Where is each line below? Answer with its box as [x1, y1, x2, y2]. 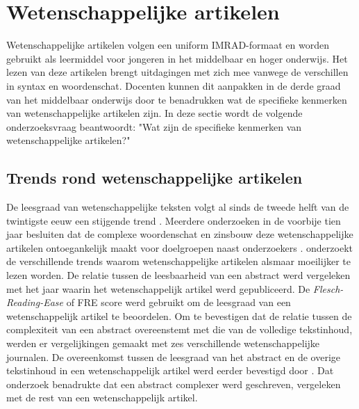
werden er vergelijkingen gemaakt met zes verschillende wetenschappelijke [6, 336, 320, 351]
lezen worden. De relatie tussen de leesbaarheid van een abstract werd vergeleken [6, 268, 351, 282]
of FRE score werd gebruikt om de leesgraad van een [66, 295, 291, 310]
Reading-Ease [6, 295, 63, 310]
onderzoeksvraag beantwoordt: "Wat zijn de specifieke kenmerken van [6, 119, 302, 134]
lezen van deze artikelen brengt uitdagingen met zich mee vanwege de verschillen [6, 65, 349, 79]
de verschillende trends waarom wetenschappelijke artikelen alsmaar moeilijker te [6, 254, 351, 268]
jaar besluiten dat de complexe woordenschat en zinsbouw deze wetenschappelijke [6, 227, 353, 241]
